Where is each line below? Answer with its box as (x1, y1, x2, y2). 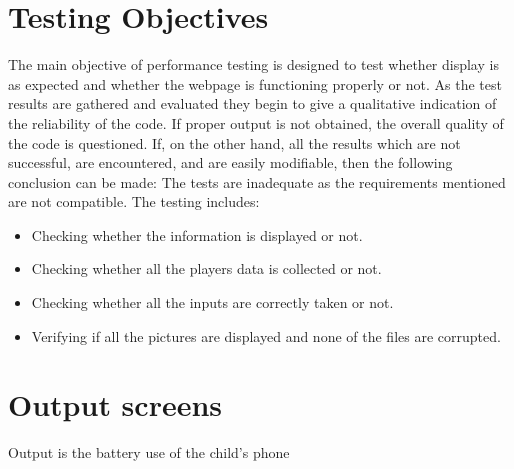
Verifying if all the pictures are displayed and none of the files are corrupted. (31, 325, 501, 346)
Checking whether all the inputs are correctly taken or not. (31, 292, 394, 313)
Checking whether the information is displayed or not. (31, 224, 363, 245)
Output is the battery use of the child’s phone (8, 442, 290, 463)
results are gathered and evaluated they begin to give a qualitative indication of (8, 93, 497, 114)
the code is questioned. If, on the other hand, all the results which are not (8, 132, 461, 153)
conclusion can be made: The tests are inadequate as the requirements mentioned (8, 171, 506, 192)
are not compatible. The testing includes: (8, 191, 260, 212)
